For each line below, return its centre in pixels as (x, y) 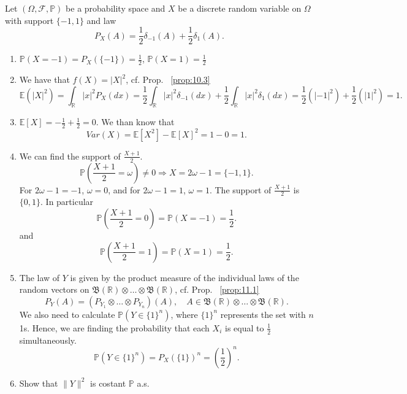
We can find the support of (70, 156)
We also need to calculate (67, 314)
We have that (44, 79)
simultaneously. (48, 340)
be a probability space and (116, 8)
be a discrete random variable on (240, 8)
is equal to (244, 327)
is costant (108, 383)
